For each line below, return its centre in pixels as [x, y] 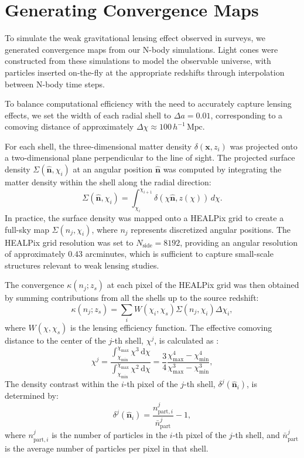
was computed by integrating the [222, 169]
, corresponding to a [247, 115]
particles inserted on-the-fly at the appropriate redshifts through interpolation [145, 72]
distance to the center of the [55, 340]
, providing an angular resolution [239, 242]
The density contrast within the [62, 384]
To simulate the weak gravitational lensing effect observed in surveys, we [135, 38]
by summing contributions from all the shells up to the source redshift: [132, 298]
